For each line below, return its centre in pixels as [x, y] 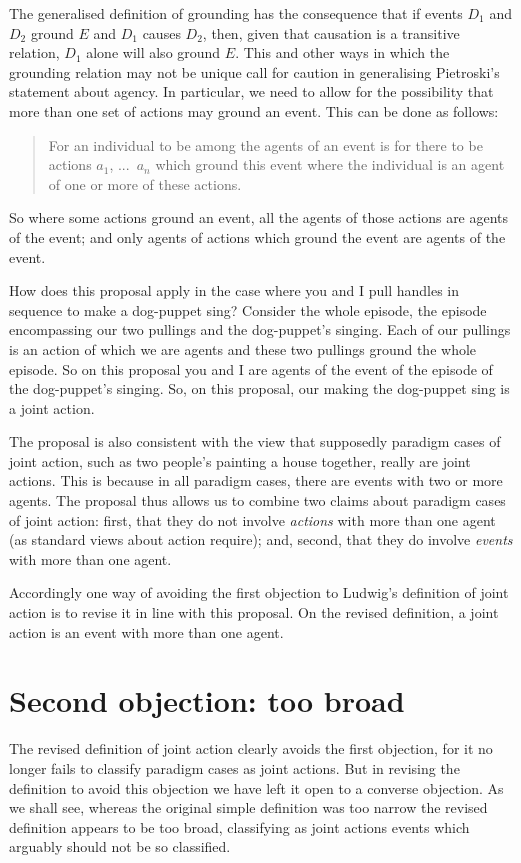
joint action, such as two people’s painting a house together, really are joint [240, 460]
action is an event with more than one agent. [146, 631]
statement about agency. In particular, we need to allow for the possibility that [251, 91]
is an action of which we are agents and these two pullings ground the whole [243, 348]
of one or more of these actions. [145, 183]
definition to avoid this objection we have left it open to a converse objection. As [256, 787]
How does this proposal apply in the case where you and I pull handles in [234, 290]
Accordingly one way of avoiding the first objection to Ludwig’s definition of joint [259, 592]
